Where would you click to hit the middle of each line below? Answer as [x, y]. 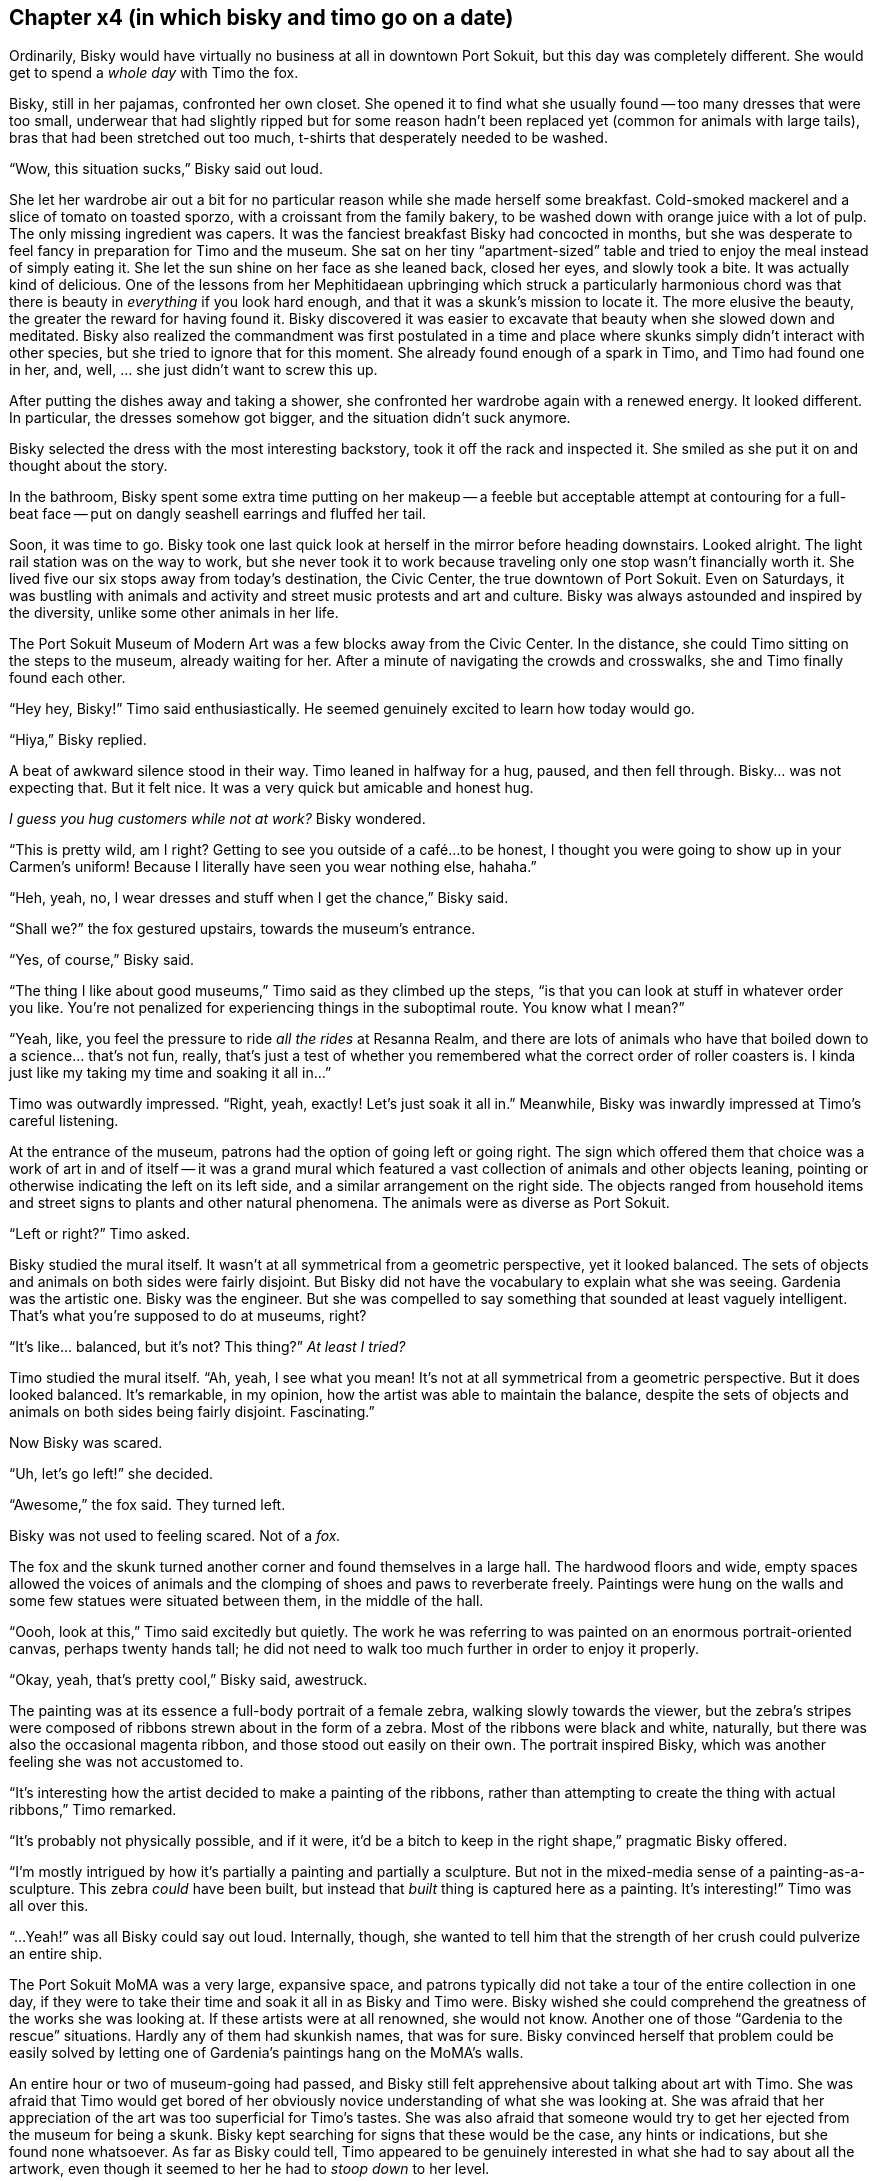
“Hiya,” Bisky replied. [78, 740]
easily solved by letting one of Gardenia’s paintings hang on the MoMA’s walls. [266, 2053]
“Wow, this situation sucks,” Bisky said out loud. [166, 169]
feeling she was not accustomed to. [126, 1762]
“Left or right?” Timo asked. [99, 1234]
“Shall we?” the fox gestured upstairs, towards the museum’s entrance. [242, 929]
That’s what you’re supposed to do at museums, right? [188, 1316]
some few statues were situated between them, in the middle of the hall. [246, 1601]
